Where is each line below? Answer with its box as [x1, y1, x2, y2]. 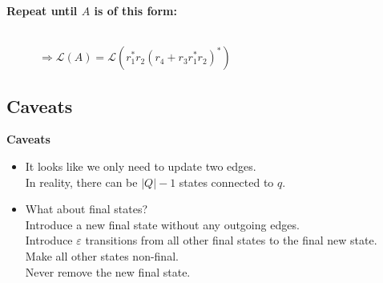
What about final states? [25, 200, 148, 217]
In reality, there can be [25, 173, 138, 190]
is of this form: [94, 2, 177, 18]
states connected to [179, 173, 274, 190]
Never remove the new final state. [25, 263, 191, 280]
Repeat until [6, 2, 78, 18]
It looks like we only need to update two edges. [25, 157, 256, 174]
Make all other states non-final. [25, 247, 179, 264]
